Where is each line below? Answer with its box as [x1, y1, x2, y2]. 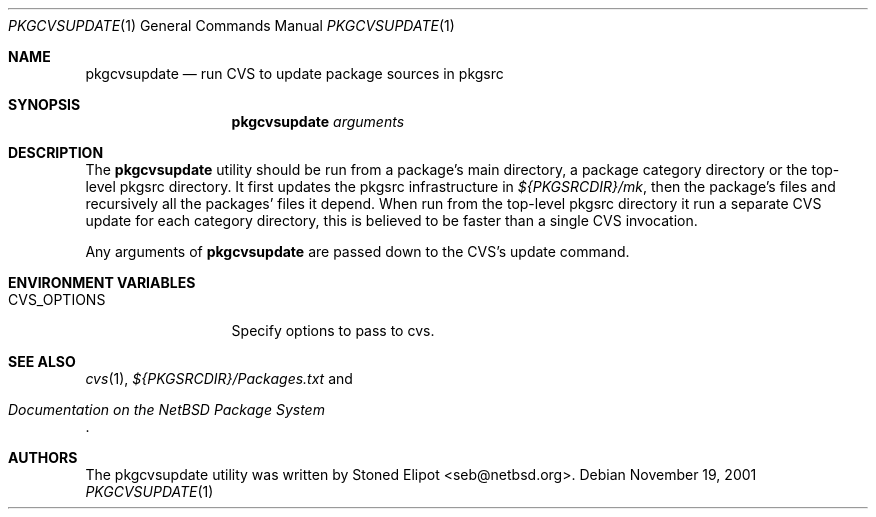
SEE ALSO [8, 353, 76, 370]
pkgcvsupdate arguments [231, 113, 405, 130]
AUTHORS [8, 449, 78, 466]
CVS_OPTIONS [8, 291, 106, 308]
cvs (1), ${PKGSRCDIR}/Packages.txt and [85, 370, 353, 387]
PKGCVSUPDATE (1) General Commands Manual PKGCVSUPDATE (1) [8, 17, 455, 34]
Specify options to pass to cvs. [231, 322, 435, 339]
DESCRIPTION [8, 144, 104, 161]
